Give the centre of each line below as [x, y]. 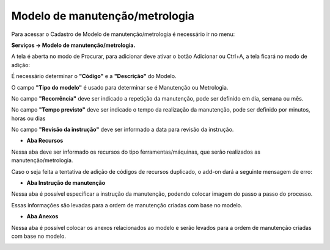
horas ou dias [28, 118]
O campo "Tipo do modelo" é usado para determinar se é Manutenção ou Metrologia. [120, 87]
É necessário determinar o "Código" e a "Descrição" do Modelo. [94, 76]
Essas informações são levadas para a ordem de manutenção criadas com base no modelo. [127, 205]
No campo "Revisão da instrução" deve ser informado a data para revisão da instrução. [123, 130]
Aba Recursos [45, 141]
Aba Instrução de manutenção [66, 183]
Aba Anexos [42, 216]
